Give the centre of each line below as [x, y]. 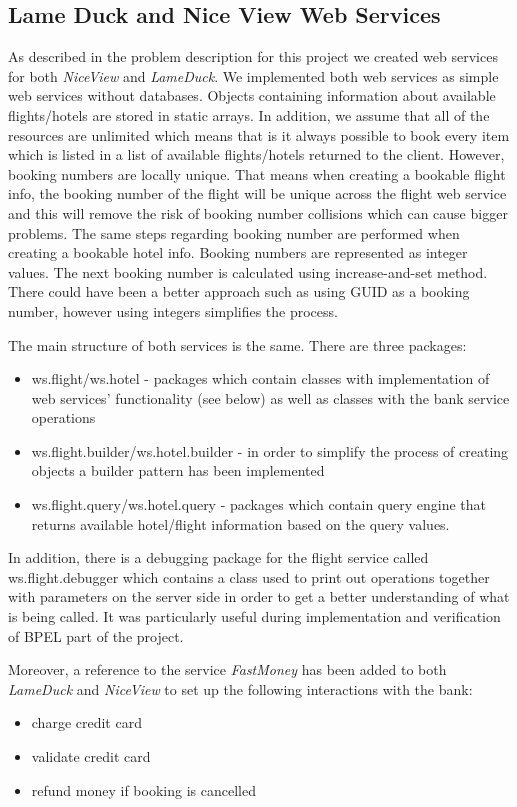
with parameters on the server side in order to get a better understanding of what [259, 596]
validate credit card [91, 756]
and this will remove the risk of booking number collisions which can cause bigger [258, 212]
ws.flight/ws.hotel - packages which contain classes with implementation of [260, 378]
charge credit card [86, 722]
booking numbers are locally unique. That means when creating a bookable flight [257, 173]
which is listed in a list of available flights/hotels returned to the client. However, [256, 154]
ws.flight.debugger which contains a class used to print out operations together [249, 576]
